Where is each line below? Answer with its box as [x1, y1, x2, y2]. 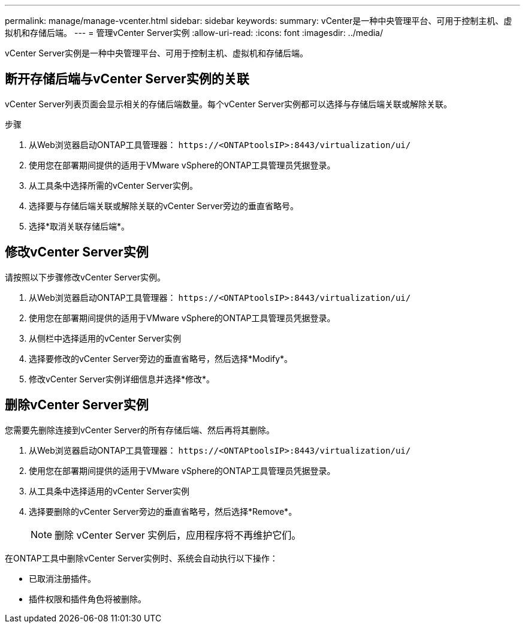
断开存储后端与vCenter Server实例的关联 [5, 71, 249, 87]
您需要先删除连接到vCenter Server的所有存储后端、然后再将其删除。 [5, 424, 275, 435]
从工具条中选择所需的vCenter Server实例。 [29, 180, 198, 191]
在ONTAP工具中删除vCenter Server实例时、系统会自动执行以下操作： [5, 552, 278, 563]
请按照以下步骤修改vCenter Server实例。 [5, 271, 166, 282]
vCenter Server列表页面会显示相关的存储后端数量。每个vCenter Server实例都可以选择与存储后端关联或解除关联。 [5, 98, 452, 109]
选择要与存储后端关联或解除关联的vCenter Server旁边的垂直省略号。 [29, 200, 299, 211]
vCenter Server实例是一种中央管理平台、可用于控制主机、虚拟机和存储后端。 [5, 48, 309, 58]
